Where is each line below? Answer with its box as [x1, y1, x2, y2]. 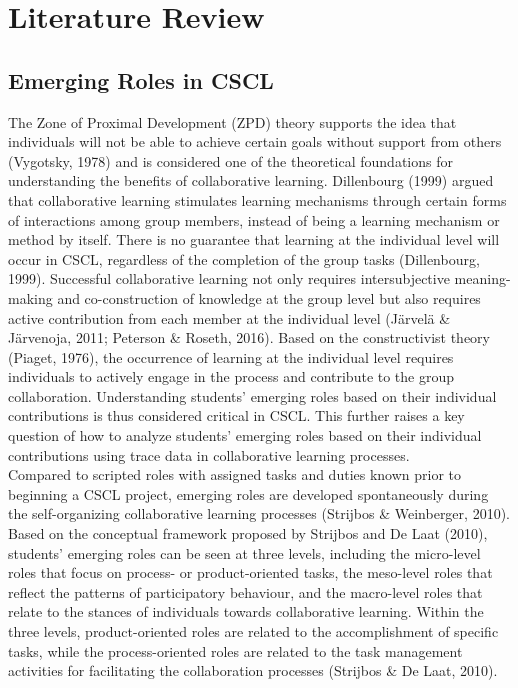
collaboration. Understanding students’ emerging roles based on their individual [8, 385, 497, 406]
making [8, 287, 53, 308]
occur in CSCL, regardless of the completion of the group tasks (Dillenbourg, [8, 248, 480, 269]
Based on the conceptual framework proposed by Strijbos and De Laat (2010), [8, 523, 488, 544]
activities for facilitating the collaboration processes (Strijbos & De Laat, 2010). [8, 660, 498, 681]
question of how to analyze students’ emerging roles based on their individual [8, 425, 482, 446]
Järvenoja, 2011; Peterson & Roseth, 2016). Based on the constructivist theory [8, 327, 490, 348]
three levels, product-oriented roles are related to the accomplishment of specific [8, 621, 499, 642]
